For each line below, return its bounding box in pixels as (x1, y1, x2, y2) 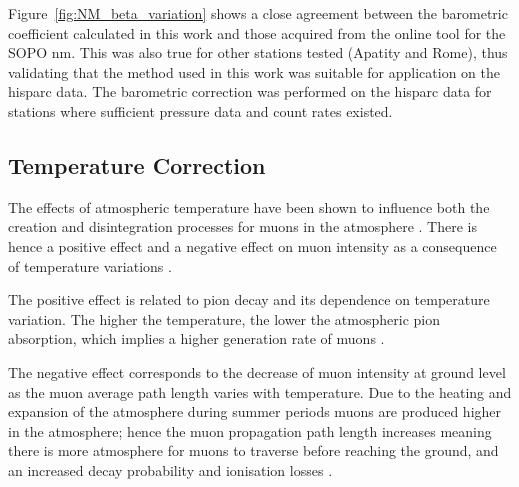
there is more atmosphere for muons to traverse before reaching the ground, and (8, 440, 499, 461)
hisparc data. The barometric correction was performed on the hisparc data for (8, 81, 492, 102)
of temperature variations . (8, 255, 172, 276)
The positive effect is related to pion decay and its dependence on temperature (8, 289, 490, 310)
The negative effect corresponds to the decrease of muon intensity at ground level (8, 361, 506, 382)
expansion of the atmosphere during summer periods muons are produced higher (8, 401, 502, 422)
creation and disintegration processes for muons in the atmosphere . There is (8, 216, 477, 237)
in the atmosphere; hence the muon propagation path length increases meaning (8, 420, 492, 441)
